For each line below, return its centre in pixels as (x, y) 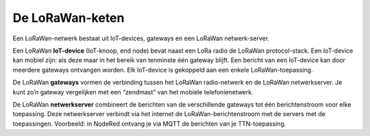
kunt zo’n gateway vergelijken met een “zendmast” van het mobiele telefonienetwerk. (133, 92)
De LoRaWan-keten (69, 18)
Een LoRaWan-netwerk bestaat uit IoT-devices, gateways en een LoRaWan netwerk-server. (141, 38)
